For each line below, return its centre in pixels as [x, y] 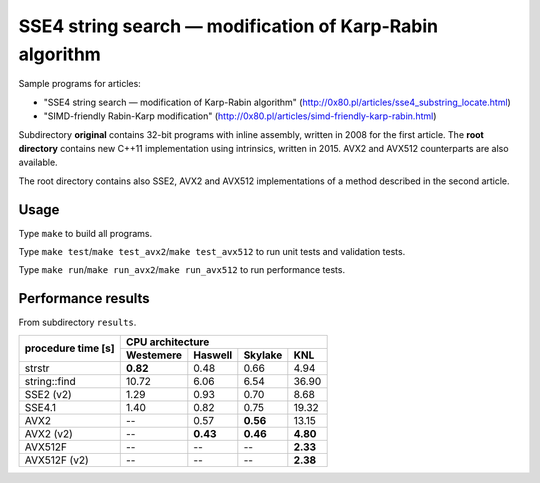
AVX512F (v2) [56, 460]
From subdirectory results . [77, 322]
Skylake [263, 355]
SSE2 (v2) [48, 394]
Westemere [154, 355]
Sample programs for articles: [80, 84]
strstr [37, 368]
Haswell [213, 355]
